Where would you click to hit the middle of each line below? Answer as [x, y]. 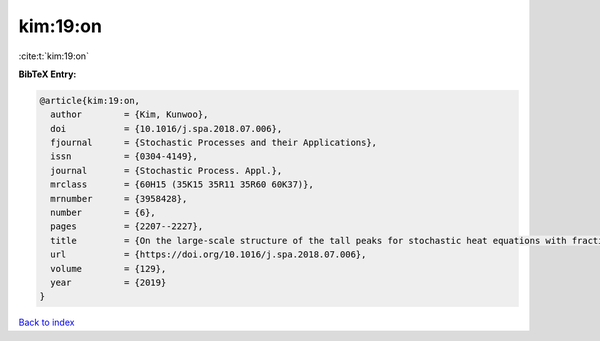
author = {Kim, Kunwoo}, [129, 114]
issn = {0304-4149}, [124, 156]
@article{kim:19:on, [89, 100]
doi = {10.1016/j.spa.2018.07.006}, [166, 128]
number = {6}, [103, 213]
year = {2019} [108, 282]
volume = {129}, [108, 268]
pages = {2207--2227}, [127, 226]
